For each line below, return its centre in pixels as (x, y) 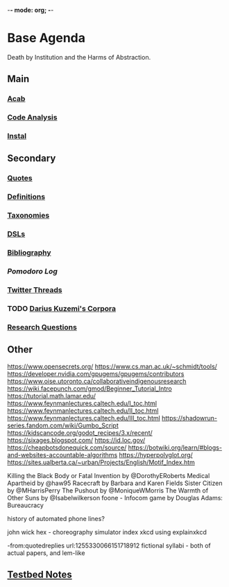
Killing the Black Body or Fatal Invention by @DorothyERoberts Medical (109, 475)
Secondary (32, 159)
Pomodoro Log (32, 271)
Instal (17, 136)
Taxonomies (28, 216)
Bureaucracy (25, 505)
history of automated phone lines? (56, 518)
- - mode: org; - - (31, 10)
